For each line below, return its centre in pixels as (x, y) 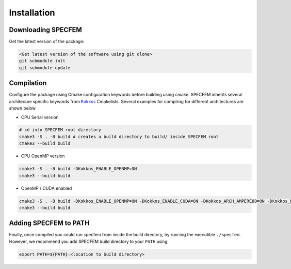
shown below (22, 108)
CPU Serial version (40, 117)
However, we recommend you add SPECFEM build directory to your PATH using (88, 241)
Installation (32, 13)
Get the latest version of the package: (47, 42)
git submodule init (42, 61)
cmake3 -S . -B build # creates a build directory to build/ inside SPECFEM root (119, 136)
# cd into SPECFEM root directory (60, 130)
